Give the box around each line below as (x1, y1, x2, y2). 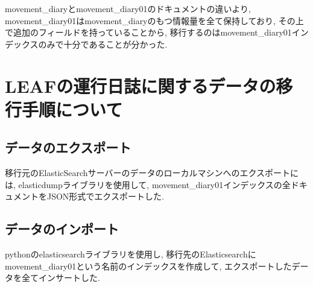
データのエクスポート (5, 138, 131, 157)
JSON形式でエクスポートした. (46, 190, 164, 203)
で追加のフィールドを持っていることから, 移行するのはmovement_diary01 (5, 26, 292, 39)
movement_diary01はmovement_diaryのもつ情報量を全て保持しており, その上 (5, 14, 304, 27)
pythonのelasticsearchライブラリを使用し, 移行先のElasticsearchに (5, 248, 256, 260)
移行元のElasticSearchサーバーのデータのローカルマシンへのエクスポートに (5, 166, 299, 179)
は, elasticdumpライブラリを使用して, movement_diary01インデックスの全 (5, 178, 291, 191)
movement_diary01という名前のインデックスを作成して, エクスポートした (5, 259, 292, 272)
